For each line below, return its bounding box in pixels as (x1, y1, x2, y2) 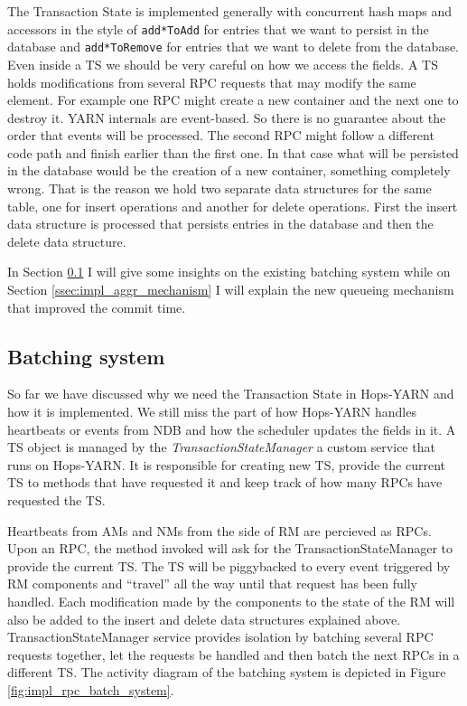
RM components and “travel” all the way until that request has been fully (7, 574, 417, 593)
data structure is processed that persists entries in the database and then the (7, 214, 434, 233)
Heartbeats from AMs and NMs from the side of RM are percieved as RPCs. (7, 521, 432, 540)
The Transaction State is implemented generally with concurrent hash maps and (7, 2, 453, 20)
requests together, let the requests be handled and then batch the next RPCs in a (7, 645, 460, 664)
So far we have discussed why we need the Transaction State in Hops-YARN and (7, 384, 454, 403)
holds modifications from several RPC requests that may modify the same (7, 72, 416, 91)
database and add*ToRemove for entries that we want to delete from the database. (7, 37, 459, 56)
